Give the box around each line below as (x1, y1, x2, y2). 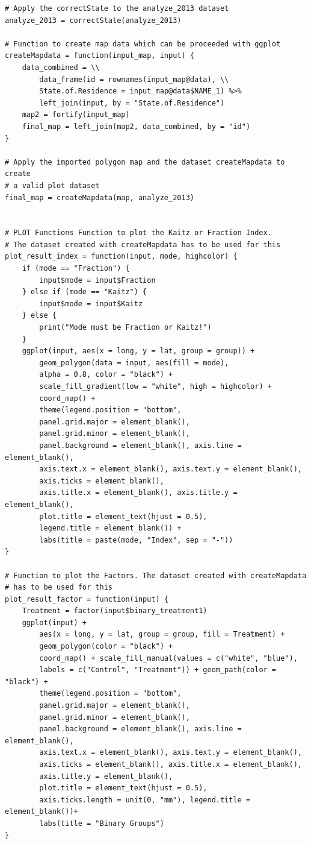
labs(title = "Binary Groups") (39, 819, 164, 828)
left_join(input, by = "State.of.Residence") (39, 98, 225, 107)
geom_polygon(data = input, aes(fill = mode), (39, 358, 229, 367)
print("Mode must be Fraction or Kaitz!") (39, 323, 212, 332)
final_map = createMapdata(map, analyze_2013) (5, 193, 194, 202)
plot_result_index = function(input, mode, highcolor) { (5, 252, 238, 261)
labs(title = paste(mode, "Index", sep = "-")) (39, 535, 233, 544)
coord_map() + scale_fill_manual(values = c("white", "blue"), (39, 653, 298, 663)
